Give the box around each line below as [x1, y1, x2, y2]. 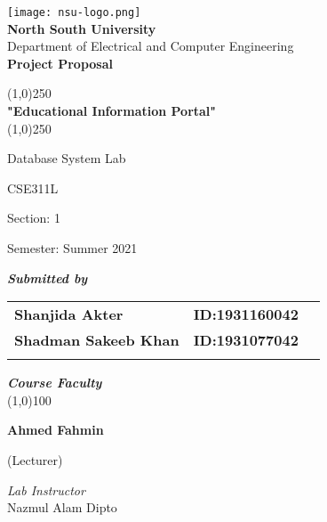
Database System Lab [7, 149, 126, 167]
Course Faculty [7, 373, 102, 392]
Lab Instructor [7, 480, 85, 499]
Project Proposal [7, 53, 113, 72]
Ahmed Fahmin [7, 420, 104, 439]
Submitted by [7, 268, 88, 287]
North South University [7, 19, 156, 37]
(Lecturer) [7, 450, 63, 469]
